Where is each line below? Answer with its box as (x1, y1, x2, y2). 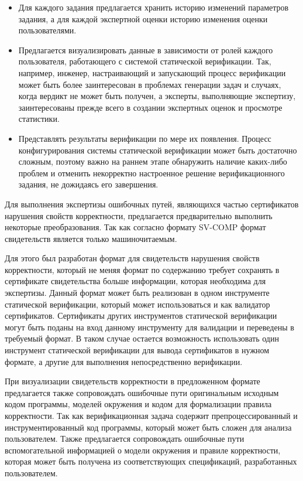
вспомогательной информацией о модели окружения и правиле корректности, (5, 444, 281, 456)
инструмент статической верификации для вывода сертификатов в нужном (5, 344, 270, 356)
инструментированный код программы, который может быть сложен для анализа (5, 421, 292, 433)
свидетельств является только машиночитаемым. (5, 232, 177, 244)
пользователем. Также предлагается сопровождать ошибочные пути (5, 432, 245, 445)
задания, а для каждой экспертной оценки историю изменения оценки (18, 12, 268, 25)
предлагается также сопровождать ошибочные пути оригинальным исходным (5, 386, 279, 398)
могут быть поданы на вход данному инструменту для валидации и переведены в (5, 320, 294, 333)
